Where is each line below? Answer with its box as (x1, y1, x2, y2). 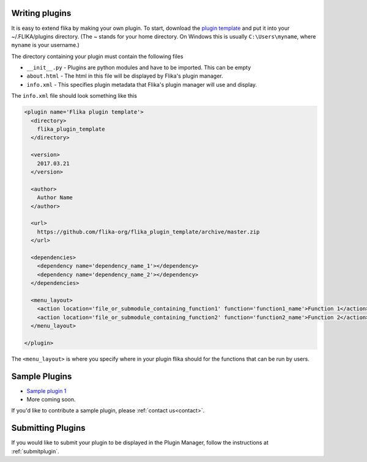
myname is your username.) (11, 42, 80, 49)
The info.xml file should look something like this (11, 92, 138, 100)
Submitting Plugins (11, 423, 86, 433)
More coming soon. (26, 396, 76, 403)
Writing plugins (11, 8, 72, 18)
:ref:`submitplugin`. (11, 447, 59, 455)
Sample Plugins (11, 371, 72, 381)
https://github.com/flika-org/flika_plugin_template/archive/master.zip (37, 228, 260, 235)
